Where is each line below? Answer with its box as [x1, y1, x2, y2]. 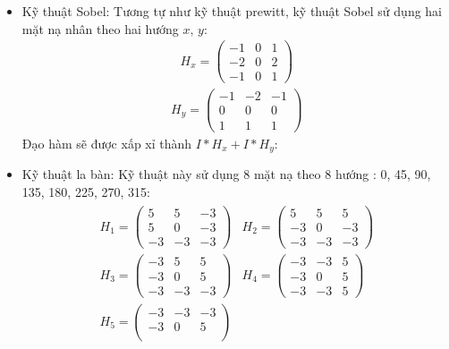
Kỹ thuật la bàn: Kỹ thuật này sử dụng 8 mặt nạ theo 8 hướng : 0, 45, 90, [21, 165, 431, 183]
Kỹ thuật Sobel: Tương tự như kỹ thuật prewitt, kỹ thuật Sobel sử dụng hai [21, 2, 443, 20]
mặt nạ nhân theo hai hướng [21, 19, 179, 38]
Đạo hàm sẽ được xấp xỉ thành [21, 133, 192, 152]
